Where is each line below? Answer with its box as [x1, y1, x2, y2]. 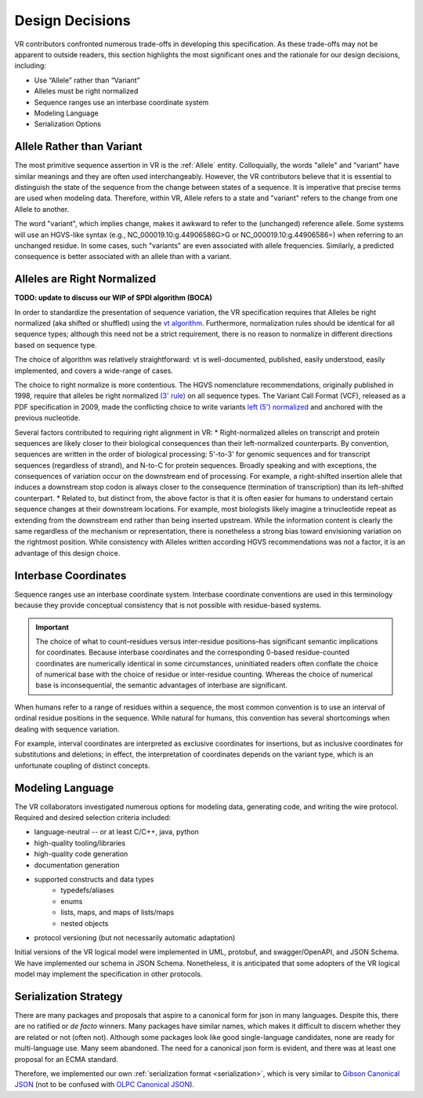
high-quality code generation [34, 849, 128, 859]
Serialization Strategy [14, 990, 123, 1003]
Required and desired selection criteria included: [14, 813, 172, 823]
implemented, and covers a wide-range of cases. [14, 366, 174, 375]
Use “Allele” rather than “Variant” [34, 75, 140, 85]
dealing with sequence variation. [14, 724, 120, 734]
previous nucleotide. [14, 413, 81, 423]
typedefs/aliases [60, 885, 114, 895]
